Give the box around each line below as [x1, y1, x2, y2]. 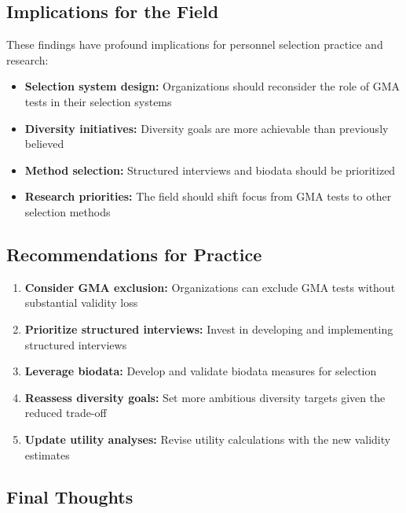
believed [24, 135, 64, 152]
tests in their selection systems [24, 93, 172, 109]
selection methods [24, 203, 111, 220]
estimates [24, 446, 70, 463]
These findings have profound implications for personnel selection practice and [6, 36, 383, 53]
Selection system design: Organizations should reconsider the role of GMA [24, 78, 400, 94]
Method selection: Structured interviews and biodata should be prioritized [24, 161, 396, 178]
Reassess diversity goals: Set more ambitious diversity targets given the [24, 389, 386, 405]
